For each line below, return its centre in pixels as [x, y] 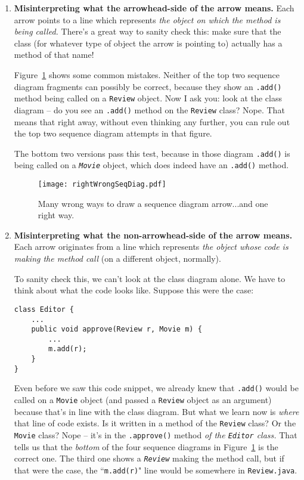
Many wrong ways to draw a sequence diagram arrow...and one [153, 203]
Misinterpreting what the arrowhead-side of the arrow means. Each [154, 8]
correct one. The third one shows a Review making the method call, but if [149, 458]
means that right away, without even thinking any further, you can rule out [152, 121]
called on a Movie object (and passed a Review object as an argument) [143, 400]
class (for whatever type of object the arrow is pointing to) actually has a [148, 43]
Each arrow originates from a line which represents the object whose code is [151, 247]
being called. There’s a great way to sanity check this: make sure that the [148, 31]
